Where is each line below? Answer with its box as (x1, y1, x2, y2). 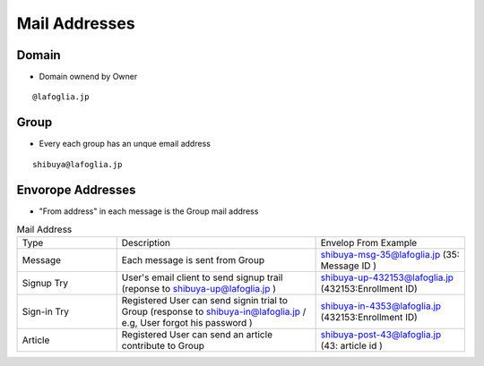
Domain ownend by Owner (39, 72, 138, 82)
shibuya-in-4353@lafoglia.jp (320, 300, 442, 312)
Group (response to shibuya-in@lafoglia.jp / (121, 305, 307, 318)
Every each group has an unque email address (39, 139, 211, 149)
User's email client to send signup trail (121, 271, 283, 284)
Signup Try (22, 277, 69, 290)
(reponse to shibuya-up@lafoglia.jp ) (121, 283, 277, 295)
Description (121, 237, 170, 250)
